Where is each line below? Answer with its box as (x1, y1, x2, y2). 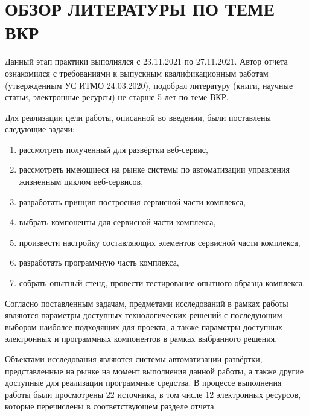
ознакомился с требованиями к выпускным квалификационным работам (5, 66, 269, 79)
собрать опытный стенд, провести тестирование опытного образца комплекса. (19, 277, 305, 289)
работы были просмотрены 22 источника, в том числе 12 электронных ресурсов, (5, 388, 301, 400)
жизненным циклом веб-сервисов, (19, 175, 144, 188)
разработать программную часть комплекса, (19, 256, 179, 269)
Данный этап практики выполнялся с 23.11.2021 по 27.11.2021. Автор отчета (5, 55, 288, 68)
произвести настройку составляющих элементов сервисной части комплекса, (19, 235, 301, 248)
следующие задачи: (5, 123, 75, 135)
